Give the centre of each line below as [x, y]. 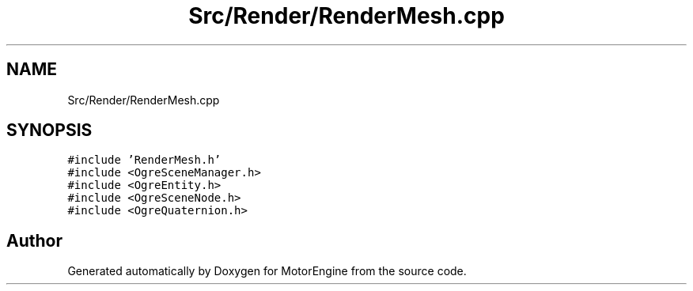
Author [34, 240]
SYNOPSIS [49, 130]
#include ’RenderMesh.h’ [144, 160]
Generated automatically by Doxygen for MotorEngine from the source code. [267, 271]
